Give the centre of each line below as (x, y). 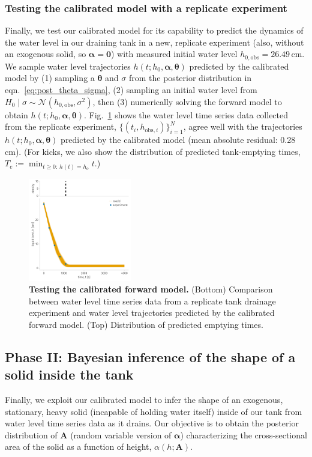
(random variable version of (121, 434)
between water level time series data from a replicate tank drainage (152, 301)
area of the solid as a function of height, (78, 446)
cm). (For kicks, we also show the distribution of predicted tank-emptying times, (153, 151)
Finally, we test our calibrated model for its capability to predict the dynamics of (154, 30)
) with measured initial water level (174, 54)
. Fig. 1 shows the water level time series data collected (186, 114)
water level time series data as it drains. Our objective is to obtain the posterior (152, 423)
